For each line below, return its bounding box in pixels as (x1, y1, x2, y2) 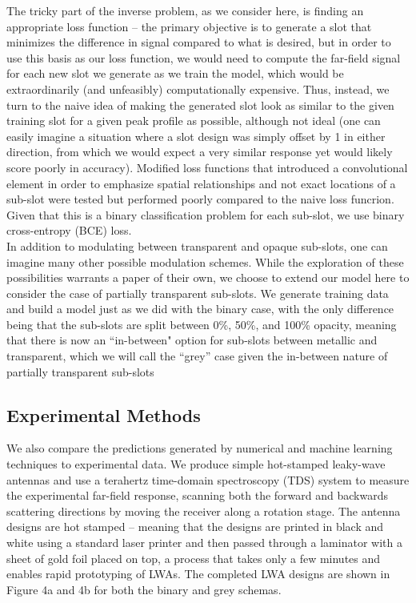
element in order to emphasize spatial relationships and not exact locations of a (6, 175, 396, 191)
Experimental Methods (6, 402, 201, 427)
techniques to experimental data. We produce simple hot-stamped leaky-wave (6, 456, 386, 472)
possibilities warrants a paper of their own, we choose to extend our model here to (6, 269, 410, 286)
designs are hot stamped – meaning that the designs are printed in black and (6, 518, 384, 535)
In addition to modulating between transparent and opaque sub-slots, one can (6, 237, 388, 254)
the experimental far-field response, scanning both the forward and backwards (6, 487, 388, 504)
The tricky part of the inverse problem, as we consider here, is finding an (6, 2, 364, 18)
